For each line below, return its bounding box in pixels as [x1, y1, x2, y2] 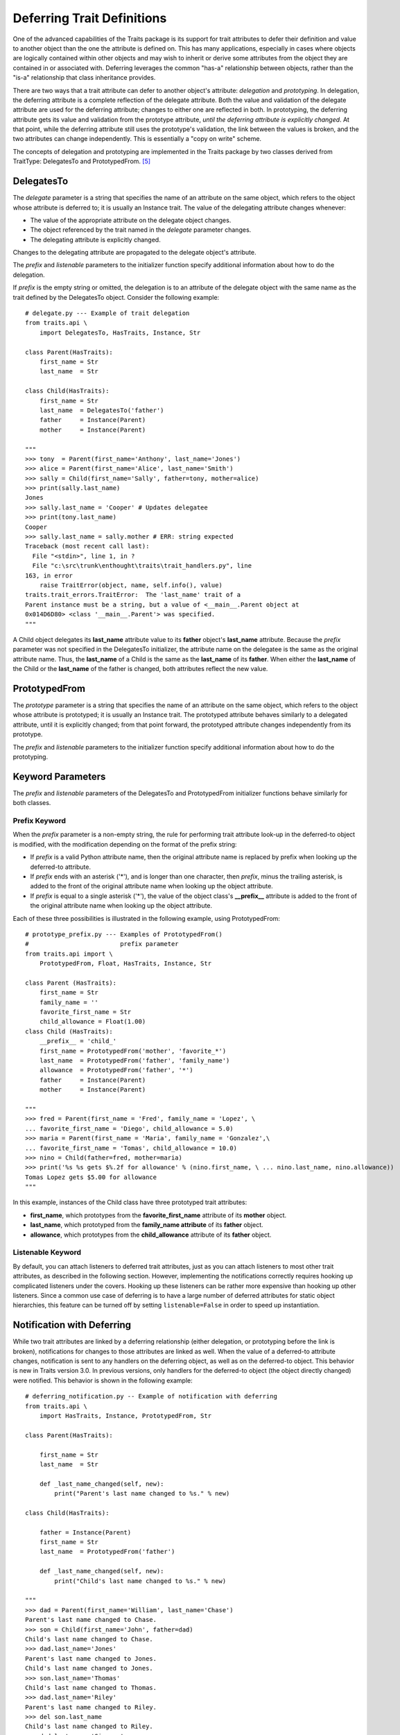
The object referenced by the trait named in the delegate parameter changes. [30, 226, 252, 234]
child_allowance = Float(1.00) [39, 1017, 146, 1026]
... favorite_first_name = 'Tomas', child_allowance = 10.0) [25, 1144, 237, 1152]
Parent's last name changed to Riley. [25, 1703, 157, 1711]
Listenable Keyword [12, 1248, 82, 1258]
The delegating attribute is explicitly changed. [30, 235, 161, 244]
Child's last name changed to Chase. [25, 1635, 154, 1643]
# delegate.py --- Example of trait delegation [25, 310, 190, 317]
